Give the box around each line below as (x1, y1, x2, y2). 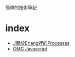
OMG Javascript (12, 45, 48, 52)
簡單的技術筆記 (5, 5, 37, 10)
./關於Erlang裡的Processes (12, 40, 70, 46)
